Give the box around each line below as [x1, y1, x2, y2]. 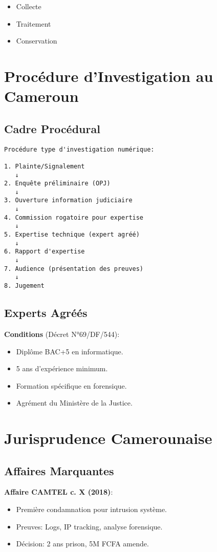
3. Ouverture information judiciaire [4, 197, 133, 204]
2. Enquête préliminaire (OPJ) [4, 180, 111, 187]
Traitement [16, 18, 51, 29]
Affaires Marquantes [4, 462, 114, 478]
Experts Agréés [4, 305, 88, 321]
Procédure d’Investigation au [4, 65, 213, 86]
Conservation [16, 35, 57, 46]
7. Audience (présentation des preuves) [4, 265, 144, 272]
